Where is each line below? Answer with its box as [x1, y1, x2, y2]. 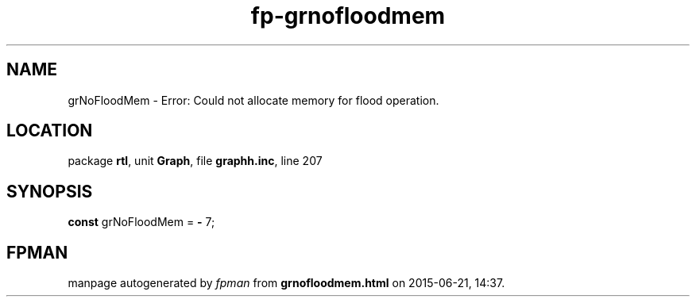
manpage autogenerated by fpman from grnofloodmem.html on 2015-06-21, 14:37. [68, 276, 505, 290]
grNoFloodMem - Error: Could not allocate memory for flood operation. [68, 93, 439, 107]
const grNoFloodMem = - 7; [68, 215, 215, 229]
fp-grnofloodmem [250, 2, 446, 29]
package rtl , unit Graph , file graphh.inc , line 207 [68, 154, 323, 168]
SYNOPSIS [6, 181, 93, 201]
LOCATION [6, 121, 93, 141]
